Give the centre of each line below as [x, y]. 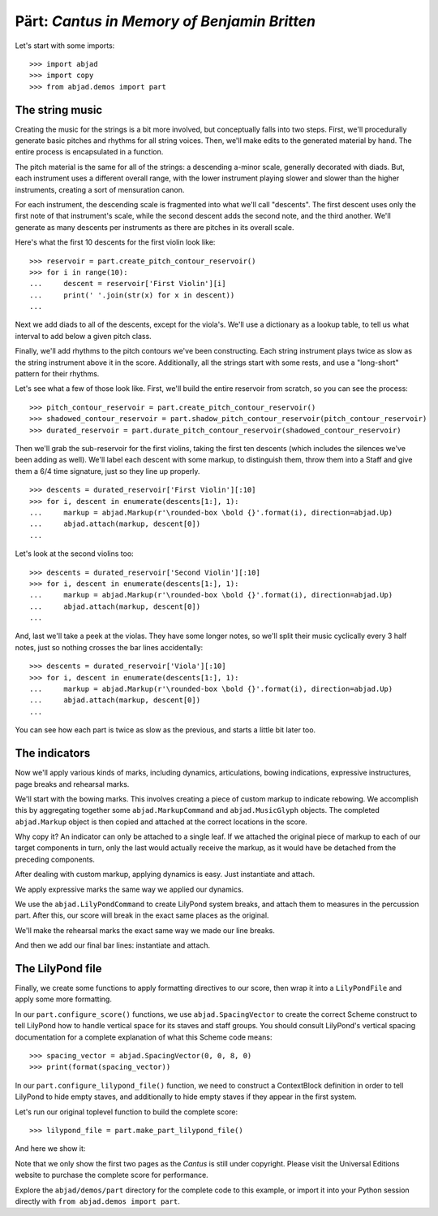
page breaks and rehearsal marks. [72, 784]
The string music [59, 110]
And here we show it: [50, 1149]
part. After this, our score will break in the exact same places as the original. [142, 915]
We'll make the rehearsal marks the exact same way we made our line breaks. [145, 930]
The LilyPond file [58, 968]
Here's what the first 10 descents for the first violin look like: [115, 242]
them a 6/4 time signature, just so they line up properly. [107, 471]
